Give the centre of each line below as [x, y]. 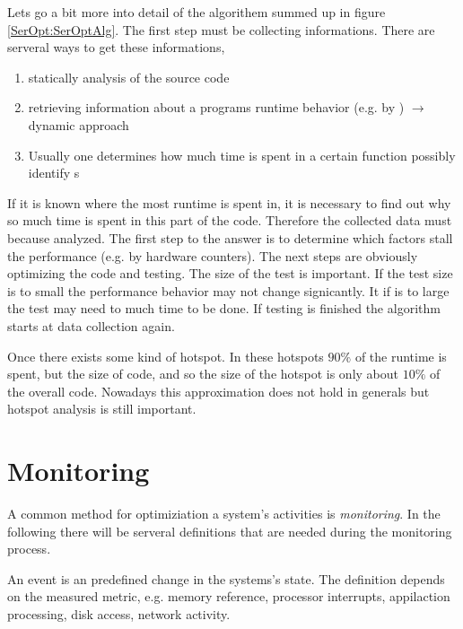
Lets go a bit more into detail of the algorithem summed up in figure [197, 12]
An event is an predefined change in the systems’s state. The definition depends [226, 578]
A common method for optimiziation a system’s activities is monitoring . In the [224, 513]
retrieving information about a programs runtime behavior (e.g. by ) [216, 107]
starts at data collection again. [91, 325]
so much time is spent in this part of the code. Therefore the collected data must [230, 220]
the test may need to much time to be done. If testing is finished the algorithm [224, 308]
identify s [54, 173]
